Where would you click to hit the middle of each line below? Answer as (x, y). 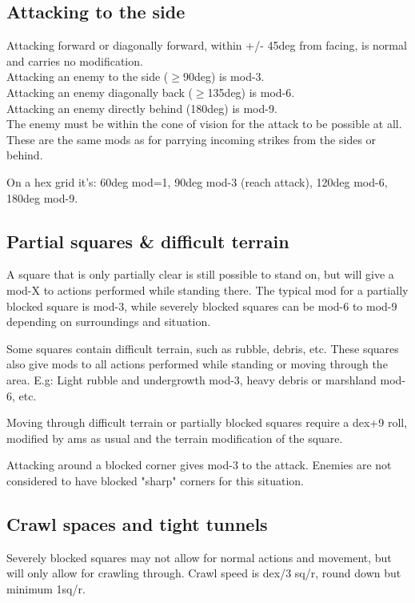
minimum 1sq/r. (46, 588)
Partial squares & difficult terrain (148, 241)
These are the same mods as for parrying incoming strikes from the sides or (192, 139)
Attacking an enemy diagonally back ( (100, 92)
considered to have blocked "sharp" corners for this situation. (155, 480)
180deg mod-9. (42, 197)
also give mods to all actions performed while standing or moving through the (197, 364)
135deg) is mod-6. (251, 92)
